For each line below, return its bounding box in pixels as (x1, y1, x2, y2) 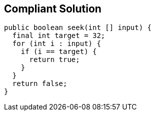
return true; (29, 55, 80, 64)
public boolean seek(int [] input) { (4, 23, 152, 32)
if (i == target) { (20, 47, 97, 56)
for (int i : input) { (12, 39, 101, 48)
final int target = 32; (12, 31, 105, 40)
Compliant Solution (4, 2, 101, 15)
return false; (12, 79, 67, 88)
